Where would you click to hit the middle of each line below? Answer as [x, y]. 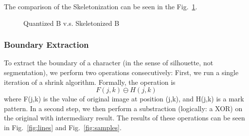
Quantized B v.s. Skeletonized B [71, 23]
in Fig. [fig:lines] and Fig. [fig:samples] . [63, 127]
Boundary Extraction [46, 45]
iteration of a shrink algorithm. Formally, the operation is [90, 82]
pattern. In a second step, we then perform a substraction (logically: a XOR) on [123, 108]
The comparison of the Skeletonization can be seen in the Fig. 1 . [101, 6]
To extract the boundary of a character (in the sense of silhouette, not [109, 63]
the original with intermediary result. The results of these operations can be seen [124, 118]
